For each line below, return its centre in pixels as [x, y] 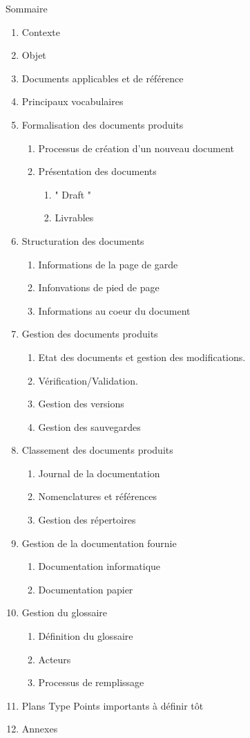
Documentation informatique [99, 566]
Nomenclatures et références [97, 496]
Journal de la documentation [99, 473]
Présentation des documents [97, 171]
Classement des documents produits [97, 450]
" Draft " [73, 194]
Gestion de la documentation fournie [99, 543]
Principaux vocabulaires [73, 101]
